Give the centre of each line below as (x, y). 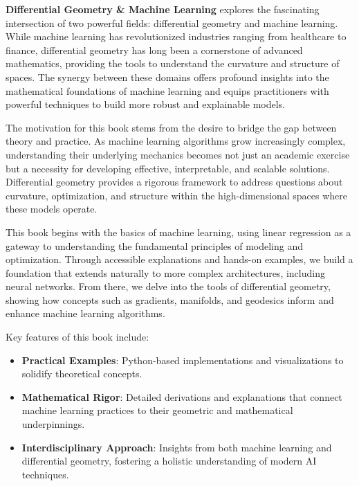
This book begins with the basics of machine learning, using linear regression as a (178, 232)
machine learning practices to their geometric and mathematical (157, 410)
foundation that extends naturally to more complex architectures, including (165, 272)
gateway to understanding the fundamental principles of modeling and (155, 245)
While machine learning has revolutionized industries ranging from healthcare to (176, 36)
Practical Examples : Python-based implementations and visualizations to (183, 360)
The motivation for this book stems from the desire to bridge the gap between (171, 127)
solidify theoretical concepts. (82, 373)
